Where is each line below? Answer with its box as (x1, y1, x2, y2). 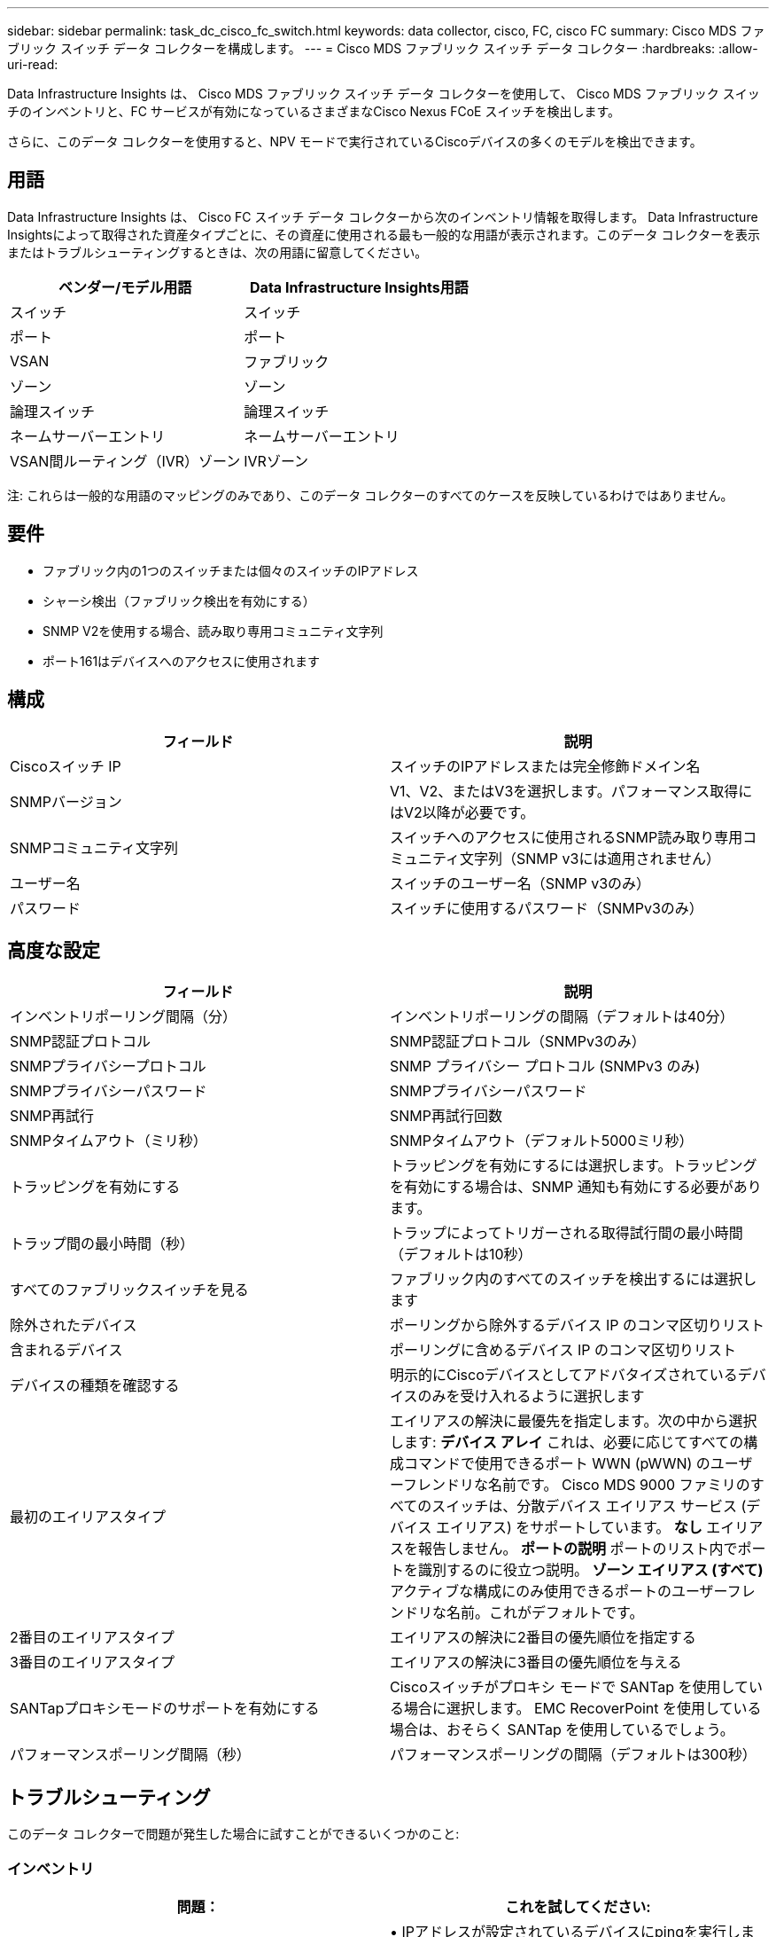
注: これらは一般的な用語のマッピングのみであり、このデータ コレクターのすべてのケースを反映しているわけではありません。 (7, 487, 733, 503)
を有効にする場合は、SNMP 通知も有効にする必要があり (390, 1178, 762, 1196)
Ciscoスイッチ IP (10, 757, 121, 775)
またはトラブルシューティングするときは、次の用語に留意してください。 (7, 244, 428, 260)
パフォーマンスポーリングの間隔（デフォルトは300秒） (390, 1745, 757, 1764)
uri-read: (7, 57, 58, 72)
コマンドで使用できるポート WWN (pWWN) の (404, 1455, 710, 1473)
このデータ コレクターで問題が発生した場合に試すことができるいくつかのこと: (7, 1826, 460, 1842)
